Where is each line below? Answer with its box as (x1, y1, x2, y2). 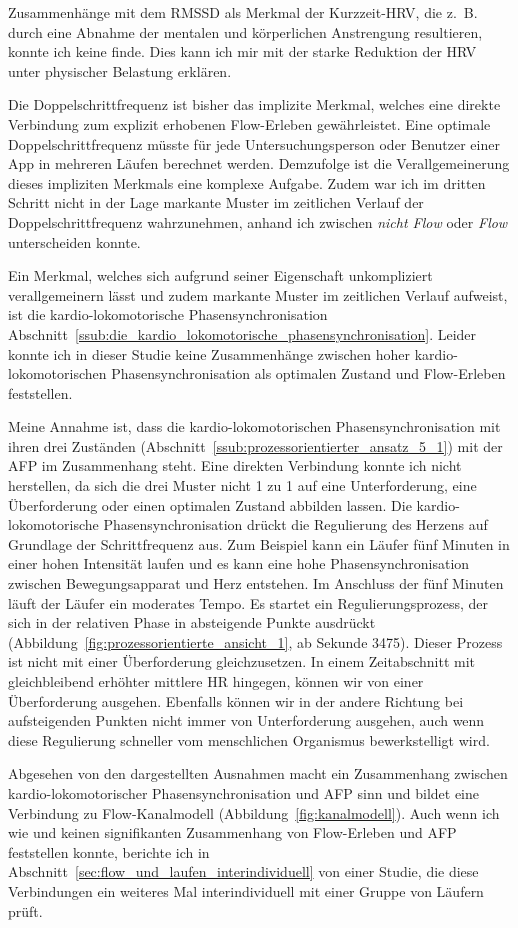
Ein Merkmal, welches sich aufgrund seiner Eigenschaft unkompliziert (8, 265, 433, 286)
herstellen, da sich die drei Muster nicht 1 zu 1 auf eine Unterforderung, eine (8, 475, 477, 496)
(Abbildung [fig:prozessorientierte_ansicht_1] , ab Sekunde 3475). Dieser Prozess (8, 631, 503, 652)
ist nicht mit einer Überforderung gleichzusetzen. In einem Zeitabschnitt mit (8, 651, 476, 672)
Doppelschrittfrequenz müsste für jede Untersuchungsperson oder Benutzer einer (8, 133, 500, 154)
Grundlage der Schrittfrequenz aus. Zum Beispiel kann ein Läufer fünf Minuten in (8, 533, 510, 554)
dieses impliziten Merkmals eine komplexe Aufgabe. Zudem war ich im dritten (8, 172, 486, 193)
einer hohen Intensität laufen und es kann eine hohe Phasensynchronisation (8, 553, 470, 574)
